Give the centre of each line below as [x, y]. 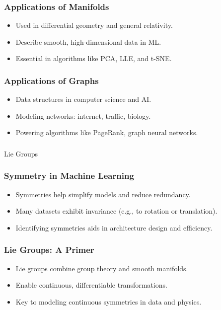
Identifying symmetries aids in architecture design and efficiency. [114, 227]
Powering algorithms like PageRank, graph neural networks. [107, 132]
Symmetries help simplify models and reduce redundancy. [103, 194]
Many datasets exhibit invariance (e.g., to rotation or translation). [116, 211]
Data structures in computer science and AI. [83, 99]
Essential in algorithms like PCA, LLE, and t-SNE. [94, 58]
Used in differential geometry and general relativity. [94, 25]
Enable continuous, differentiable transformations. [91, 285]
